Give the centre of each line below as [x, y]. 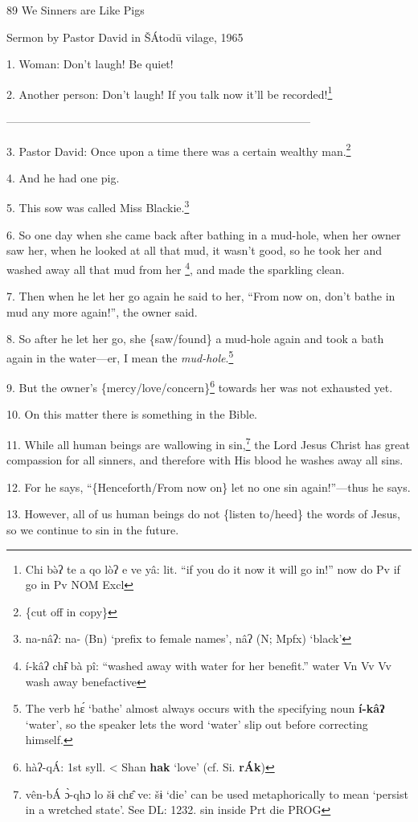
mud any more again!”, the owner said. [102, 311]
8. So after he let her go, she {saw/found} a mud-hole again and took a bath [195, 339]
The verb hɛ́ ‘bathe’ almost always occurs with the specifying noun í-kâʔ [205, 708]
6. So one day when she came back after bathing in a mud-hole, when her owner [204, 234]
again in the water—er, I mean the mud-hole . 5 [120, 356]
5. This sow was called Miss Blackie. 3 [98, 207]
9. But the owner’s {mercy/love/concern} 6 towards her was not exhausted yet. [200, 386]
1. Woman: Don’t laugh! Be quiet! [90, 64]
